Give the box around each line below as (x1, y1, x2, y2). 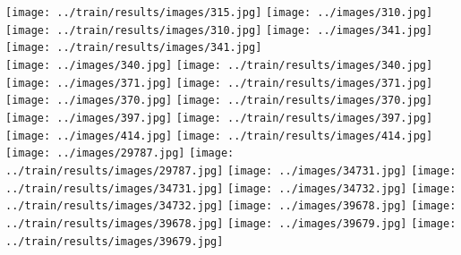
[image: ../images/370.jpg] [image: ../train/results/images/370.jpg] (5, 94, 433, 107)
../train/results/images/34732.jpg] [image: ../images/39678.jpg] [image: (5, 200, 457, 213)
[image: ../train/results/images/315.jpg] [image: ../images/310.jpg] (5, 6, 433, 19)
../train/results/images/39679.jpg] (5, 234, 224, 248)
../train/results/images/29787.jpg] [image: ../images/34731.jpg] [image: (5, 164, 457, 177)
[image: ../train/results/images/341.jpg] (5, 41, 262, 55)
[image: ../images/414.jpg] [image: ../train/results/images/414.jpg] (5, 129, 433, 142)
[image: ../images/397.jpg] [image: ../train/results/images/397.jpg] (5, 111, 433, 124)
